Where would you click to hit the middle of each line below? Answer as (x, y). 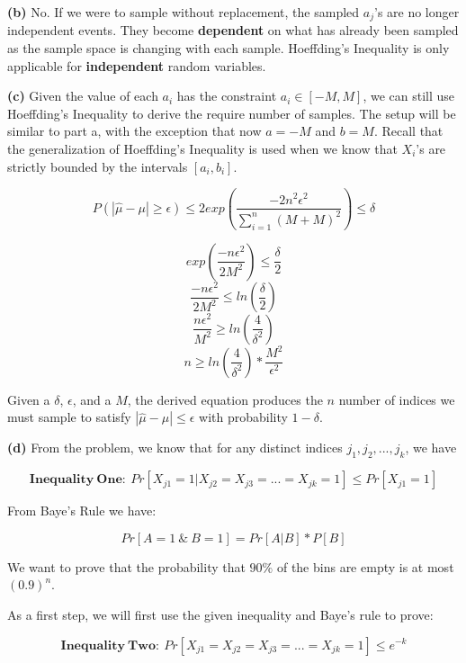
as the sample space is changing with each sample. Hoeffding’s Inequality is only (229, 48)
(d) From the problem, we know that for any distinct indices (175, 448)
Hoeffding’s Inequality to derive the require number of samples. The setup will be (232, 113)
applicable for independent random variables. (137, 65)
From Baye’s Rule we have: (82, 511)
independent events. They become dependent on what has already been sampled (233, 30)
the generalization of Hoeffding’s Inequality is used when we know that (202, 149)
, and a (92, 399)
